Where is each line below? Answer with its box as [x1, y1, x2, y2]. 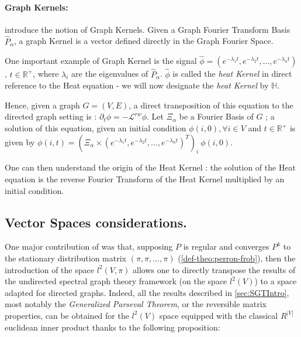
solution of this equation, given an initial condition [5, 122, 186, 134]
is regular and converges [183, 240, 269, 253]
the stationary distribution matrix [5, 251, 126, 264]
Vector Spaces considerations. [5, 213, 187, 231]
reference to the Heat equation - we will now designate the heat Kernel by [5, 79, 269, 91]
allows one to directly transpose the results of [133, 263, 296, 275]
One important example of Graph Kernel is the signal [5, 55, 197, 67]
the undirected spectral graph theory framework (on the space [5, 275, 227, 287]
